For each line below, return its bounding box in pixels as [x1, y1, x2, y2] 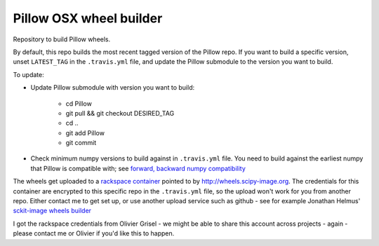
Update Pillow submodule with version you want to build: [30, 83, 195, 92]
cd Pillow [65, 99, 93, 108]
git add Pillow [65, 128, 105, 137]
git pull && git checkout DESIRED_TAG [65, 109, 175, 117]
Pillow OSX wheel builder [13, 11, 163, 26]
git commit [65, 139, 97, 147]
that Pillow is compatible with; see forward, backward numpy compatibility [30, 164, 246, 172]
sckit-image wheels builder [13, 207, 91, 215]
